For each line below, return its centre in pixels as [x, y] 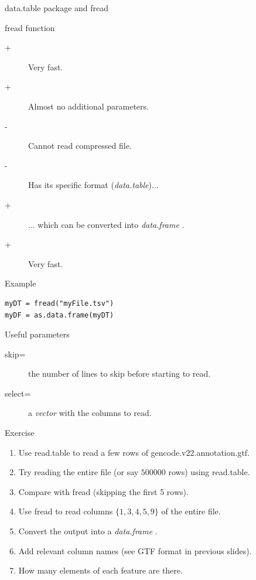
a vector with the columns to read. [90, 413]
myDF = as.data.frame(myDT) [59, 315]
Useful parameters [37, 334]
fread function [30, 27]
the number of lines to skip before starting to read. [120, 373]
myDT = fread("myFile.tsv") [59, 303]
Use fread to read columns [66, 511]
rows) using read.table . [209, 472]
